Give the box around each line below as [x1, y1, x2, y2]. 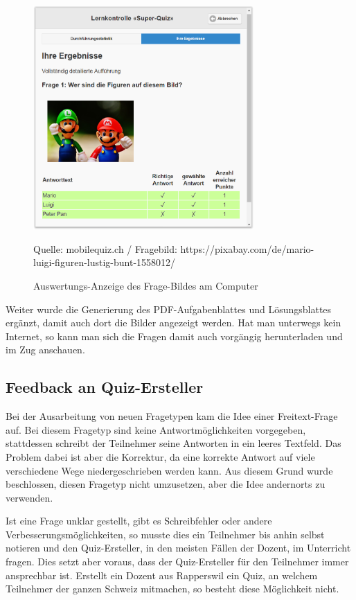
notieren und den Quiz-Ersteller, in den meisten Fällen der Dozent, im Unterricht [6, 540, 351, 555]
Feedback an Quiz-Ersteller [6, 376, 204, 398]
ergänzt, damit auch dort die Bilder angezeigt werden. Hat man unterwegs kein [6, 315, 341, 330]
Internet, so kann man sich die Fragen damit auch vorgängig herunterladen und [6, 328, 343, 343]
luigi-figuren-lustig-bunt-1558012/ [33, 255, 176, 270]
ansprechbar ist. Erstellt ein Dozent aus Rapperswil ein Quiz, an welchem [6, 567, 318, 582]
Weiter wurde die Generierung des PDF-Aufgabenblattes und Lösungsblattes [6, 301, 332, 316]
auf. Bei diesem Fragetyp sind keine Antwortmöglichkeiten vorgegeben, [6, 422, 306, 436]
